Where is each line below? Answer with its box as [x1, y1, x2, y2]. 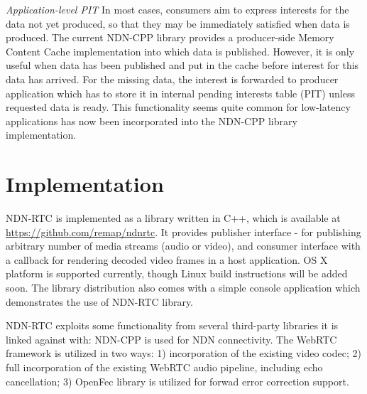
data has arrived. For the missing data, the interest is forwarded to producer [6, 71, 339, 86]
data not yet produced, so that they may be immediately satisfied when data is [6, 16, 350, 31]
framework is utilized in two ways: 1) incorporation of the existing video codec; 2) [6, 346, 361, 361]
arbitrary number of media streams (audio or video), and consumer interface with [6, 238, 361, 253]
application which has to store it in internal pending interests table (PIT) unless [6, 85, 355, 100]
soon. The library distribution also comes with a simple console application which [6, 280, 361, 295]
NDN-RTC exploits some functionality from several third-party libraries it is [6, 318, 339, 333]
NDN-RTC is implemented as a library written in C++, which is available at [6, 211, 341, 225]
